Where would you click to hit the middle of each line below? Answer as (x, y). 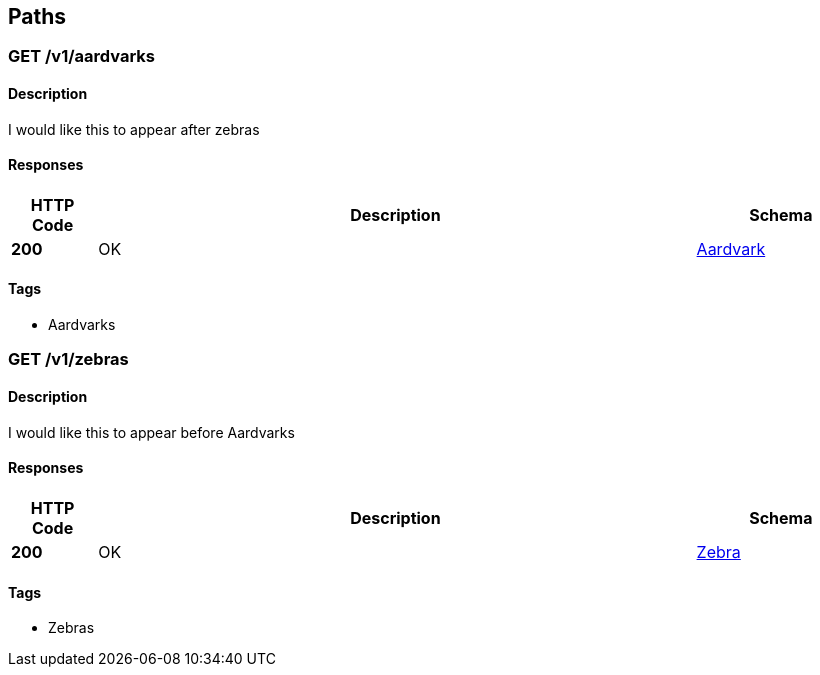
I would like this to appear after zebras (134, 129)
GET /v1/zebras (68, 359)
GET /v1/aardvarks (82, 56)
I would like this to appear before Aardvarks (151, 432)
